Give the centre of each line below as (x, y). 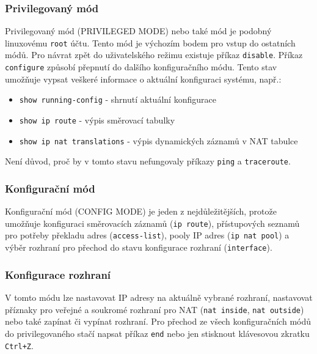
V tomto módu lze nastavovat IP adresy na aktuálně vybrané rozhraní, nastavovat (159, 297)
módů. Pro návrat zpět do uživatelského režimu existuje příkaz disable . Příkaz (154, 55)
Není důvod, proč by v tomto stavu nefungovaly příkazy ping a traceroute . (148, 161)
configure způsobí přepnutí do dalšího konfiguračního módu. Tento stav (141, 67)
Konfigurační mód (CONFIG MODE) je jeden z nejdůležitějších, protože (141, 211)
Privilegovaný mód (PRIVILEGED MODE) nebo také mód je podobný (138, 31)
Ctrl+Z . (19, 345)
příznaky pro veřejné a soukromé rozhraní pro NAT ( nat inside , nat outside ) (155, 309)
